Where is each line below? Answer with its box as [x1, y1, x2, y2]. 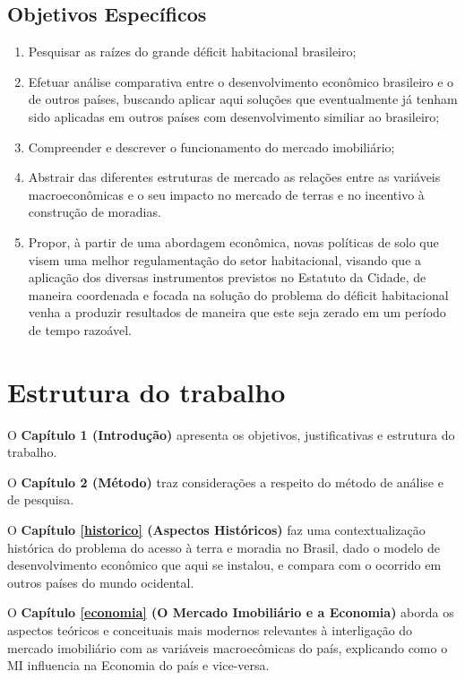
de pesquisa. [7, 490, 74, 509]
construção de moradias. [28, 202, 161, 221]
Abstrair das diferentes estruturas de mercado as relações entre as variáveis [28, 168, 441, 186]
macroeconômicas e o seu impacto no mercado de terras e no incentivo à [28, 185, 425, 203]
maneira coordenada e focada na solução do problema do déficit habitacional [28, 285, 449, 304]
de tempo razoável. [28, 320, 132, 339]
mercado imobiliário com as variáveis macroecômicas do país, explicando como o [7, 638, 448, 657]
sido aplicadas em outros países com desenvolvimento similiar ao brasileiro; [28, 107, 440, 125]
